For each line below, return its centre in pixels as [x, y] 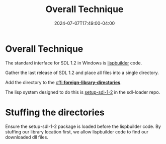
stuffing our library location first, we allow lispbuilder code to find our [77, 131]
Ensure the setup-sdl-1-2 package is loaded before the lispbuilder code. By [83, 126]
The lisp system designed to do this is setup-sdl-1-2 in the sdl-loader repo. [83, 92]
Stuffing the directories [55, 112]
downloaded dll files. [27, 137]
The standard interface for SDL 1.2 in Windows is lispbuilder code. [74, 63]
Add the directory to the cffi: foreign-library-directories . [63, 82]
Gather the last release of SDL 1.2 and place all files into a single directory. [82, 73]
